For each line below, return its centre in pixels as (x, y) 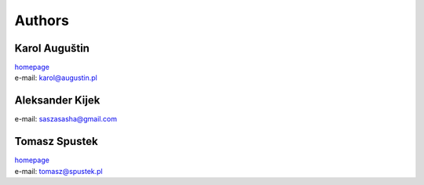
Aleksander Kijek (57, 101)
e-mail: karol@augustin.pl (56, 78)
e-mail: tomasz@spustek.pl (59, 171)
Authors (42, 20)
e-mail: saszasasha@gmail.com (66, 119)
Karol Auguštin (52, 48)
